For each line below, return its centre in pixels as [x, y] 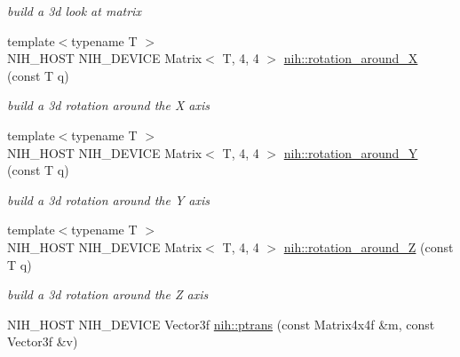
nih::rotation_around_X [351, 58]
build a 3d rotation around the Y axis [109, 199]
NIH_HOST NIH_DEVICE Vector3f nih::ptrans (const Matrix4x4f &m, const [221, 324]
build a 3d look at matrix [74, 11]
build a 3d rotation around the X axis [109, 105]
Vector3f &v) [43, 341]
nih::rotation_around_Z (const [369, 246]
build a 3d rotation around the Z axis [108, 294]
